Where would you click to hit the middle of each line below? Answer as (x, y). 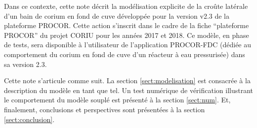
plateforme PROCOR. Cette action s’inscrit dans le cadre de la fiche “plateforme (127, 25)
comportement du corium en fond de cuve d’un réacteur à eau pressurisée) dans (125, 54)
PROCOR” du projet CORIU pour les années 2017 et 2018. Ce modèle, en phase (127, 35)
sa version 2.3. (25, 64)
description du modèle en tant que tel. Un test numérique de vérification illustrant (129, 90)
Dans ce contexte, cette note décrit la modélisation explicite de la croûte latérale (126, 6)
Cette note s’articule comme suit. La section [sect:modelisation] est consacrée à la (127, 80)
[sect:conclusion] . (29, 119)
